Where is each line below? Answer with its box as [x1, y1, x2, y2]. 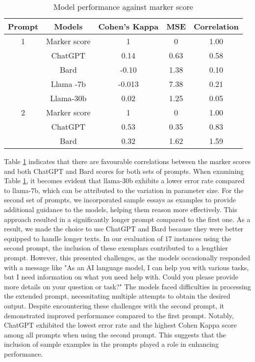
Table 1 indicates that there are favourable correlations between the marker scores [4, 156, 251, 166]
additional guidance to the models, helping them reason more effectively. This [4, 204, 237, 214]
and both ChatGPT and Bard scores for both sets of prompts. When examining [4, 166, 244, 176]
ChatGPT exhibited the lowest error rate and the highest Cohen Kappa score [4, 320, 237, 330]
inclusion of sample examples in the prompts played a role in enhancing [4, 339, 219, 349]
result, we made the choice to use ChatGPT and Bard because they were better [4, 223, 244, 234]
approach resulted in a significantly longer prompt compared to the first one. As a [4, 214, 251, 224]
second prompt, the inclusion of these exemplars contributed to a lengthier [4, 243, 228, 253]
